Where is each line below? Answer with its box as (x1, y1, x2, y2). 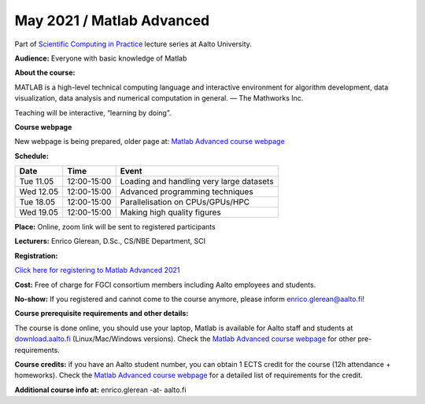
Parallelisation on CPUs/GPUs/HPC (120, 196, 250, 208)
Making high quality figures (120, 207, 222, 218)
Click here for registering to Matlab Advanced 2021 (14, 266, 180, 275)
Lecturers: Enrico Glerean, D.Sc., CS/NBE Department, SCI (14, 237, 206, 246)
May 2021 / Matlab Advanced (14, 12, 210, 29)
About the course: (14, 68, 76, 78)
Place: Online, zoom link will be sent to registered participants (14, 222, 216, 232)
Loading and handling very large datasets (120, 176, 275, 187)
